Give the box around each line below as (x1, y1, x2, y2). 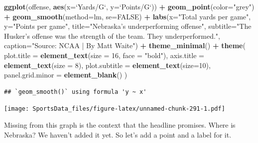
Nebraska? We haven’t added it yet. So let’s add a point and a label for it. (4, 129, 232, 140)
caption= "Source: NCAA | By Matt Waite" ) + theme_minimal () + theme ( (4, 40, 246, 51)
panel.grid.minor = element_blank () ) (4, 70, 128, 80)
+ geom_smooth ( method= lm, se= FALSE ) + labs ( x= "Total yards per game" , (4, 11, 251, 21)
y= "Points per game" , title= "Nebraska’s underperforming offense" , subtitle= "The (4, 21, 252, 31)
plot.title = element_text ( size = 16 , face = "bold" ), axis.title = (4, 50, 204, 60)
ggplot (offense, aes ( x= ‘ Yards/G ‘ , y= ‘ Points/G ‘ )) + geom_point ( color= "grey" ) (4, 1, 255, 11)
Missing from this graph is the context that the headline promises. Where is (4, 120, 236, 130)
